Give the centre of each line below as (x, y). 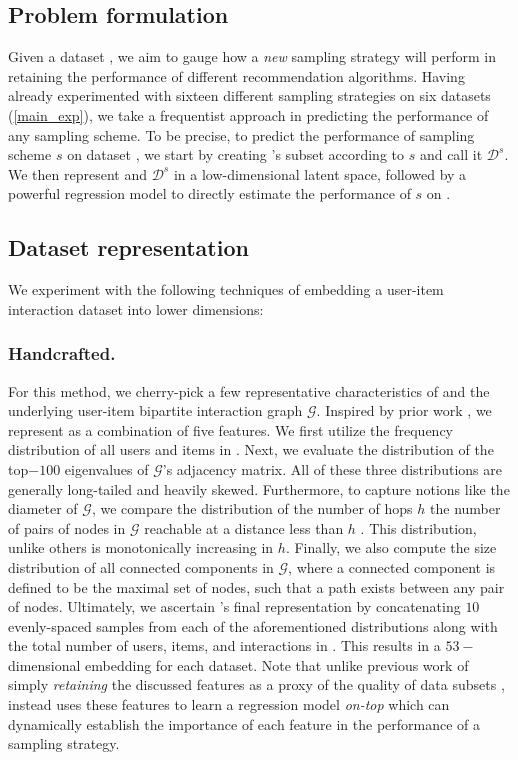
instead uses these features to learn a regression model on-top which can (229, 704)
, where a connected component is (392, 566)
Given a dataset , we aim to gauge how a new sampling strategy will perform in (252, 56)
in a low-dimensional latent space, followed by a (320, 173)
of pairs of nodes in (67, 527)
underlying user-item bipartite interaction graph (155, 410)
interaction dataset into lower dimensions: (136, 308)
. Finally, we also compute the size (391, 547)
